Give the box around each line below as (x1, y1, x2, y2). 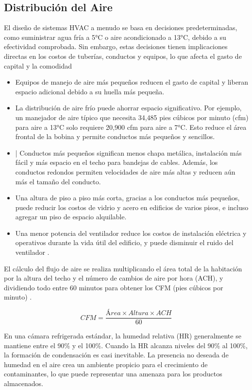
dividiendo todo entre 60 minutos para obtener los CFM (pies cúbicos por (4, 282, 223, 292)
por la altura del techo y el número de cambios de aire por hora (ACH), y (4, 273, 223, 283)
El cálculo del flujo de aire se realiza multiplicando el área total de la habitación (4, 263, 242, 273)
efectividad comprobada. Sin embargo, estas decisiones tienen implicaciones (4, 41, 228, 52)
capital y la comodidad (4, 60, 72, 71)
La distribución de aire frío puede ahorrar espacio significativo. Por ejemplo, (15, 103, 242, 113)
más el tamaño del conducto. (15, 176, 101, 186)
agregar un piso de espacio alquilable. (15, 212, 127, 222)
